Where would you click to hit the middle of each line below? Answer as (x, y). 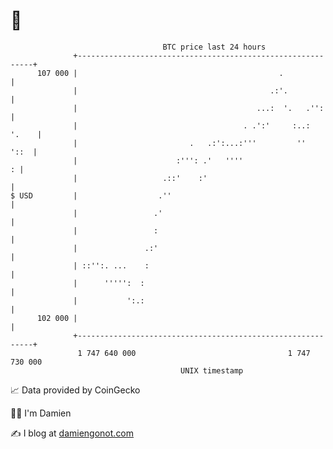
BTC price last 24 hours (214, 47)
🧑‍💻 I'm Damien (41, 413)
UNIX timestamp (212, 370)
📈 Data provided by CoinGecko (75, 390)
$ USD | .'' (91, 195)
